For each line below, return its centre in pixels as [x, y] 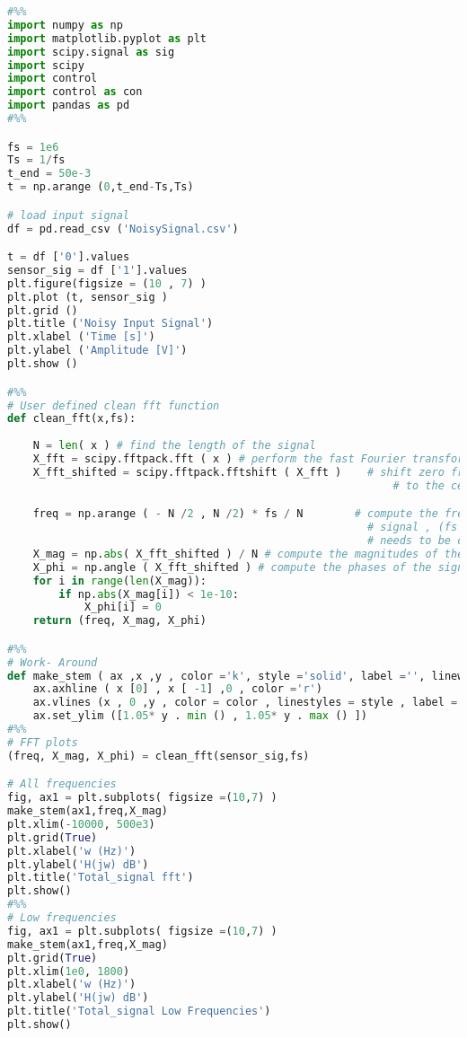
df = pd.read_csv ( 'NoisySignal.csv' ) [123, 229]
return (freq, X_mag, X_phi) [119, 621]
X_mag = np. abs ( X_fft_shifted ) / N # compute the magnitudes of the [248, 554]
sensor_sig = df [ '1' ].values [97, 270]
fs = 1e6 [33, 147]
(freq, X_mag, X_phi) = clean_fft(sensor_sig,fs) [159, 756]
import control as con [75, 92]
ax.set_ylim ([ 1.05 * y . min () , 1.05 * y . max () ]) [200, 716]
